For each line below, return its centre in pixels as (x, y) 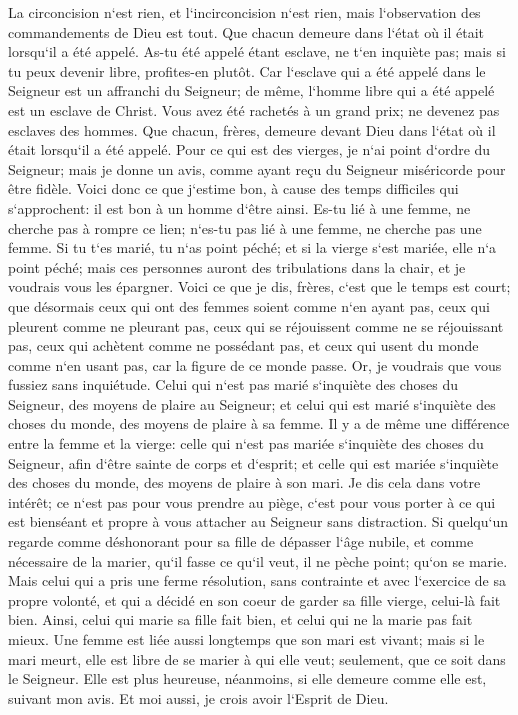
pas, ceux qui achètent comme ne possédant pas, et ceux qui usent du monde (243, 345)
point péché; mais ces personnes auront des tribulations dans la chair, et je (237, 266)
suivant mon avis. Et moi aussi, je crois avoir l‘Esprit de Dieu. (198, 697)
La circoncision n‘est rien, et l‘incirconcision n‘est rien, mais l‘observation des (244, 12)
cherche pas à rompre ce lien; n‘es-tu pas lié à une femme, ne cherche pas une (245, 227)
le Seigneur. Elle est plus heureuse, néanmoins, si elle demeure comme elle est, (247, 678)
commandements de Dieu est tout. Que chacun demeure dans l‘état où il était (246, 31)
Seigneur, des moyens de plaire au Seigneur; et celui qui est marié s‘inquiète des (252, 403)
